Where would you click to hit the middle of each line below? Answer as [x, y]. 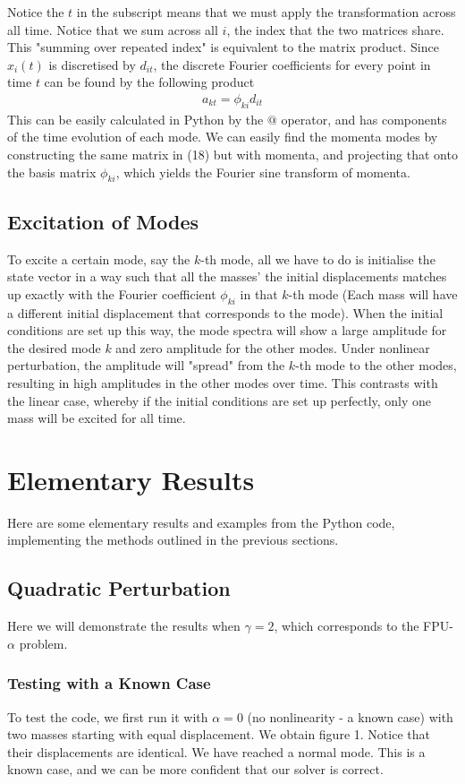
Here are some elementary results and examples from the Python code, [201, 522]
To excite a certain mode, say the [99, 258]
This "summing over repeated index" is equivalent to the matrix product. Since [223, 47]
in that [259, 293]
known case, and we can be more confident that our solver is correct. [195, 769]
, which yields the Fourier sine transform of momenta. [263, 172]
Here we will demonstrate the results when [124, 626]
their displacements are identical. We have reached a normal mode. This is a [216, 751]
